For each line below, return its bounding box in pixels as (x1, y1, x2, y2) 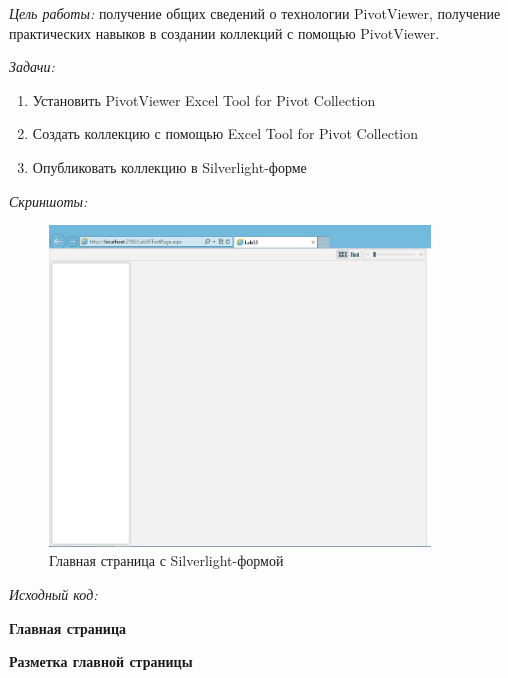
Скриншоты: (9, 190, 88, 211)
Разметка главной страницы (9, 651, 193, 672)
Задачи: (9, 56, 55, 77)
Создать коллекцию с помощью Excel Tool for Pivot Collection (32, 123, 419, 144)
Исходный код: (9, 584, 98, 605)
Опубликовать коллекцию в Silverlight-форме (32, 156, 307, 177)
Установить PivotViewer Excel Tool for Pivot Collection (32, 89, 376, 110)
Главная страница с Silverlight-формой (49, 550, 284, 571)
